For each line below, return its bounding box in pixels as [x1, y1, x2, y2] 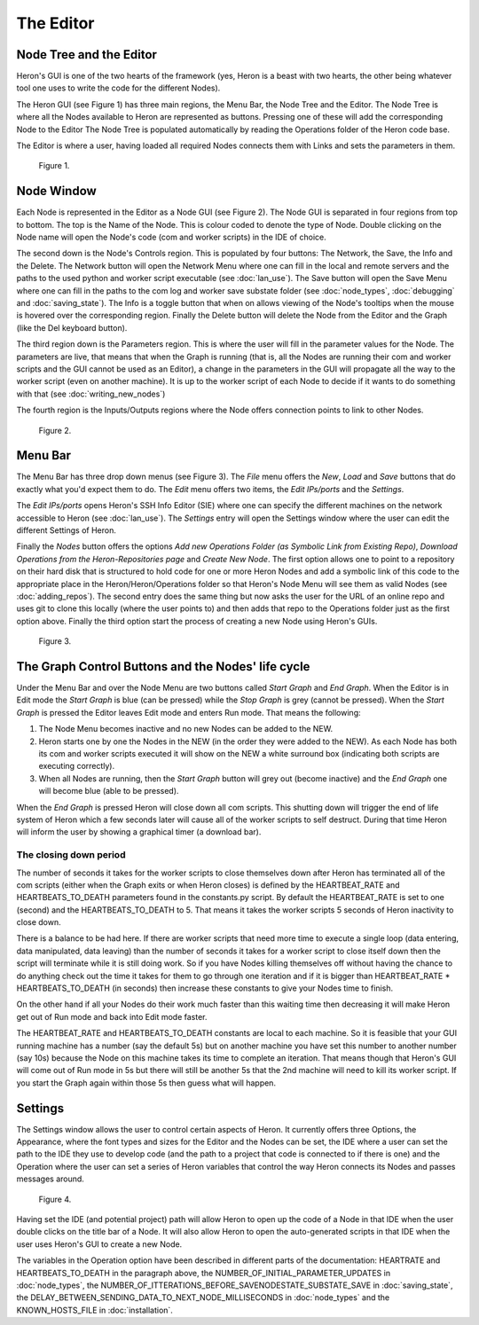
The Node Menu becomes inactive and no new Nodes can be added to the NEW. [38, 724, 333, 734]
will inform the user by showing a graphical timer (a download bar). [16, 827, 262, 837]
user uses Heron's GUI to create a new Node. [16, 1238, 183, 1250]
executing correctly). [38, 761, 115, 772]
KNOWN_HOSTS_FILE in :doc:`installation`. [16, 1305, 173, 1315]
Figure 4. [38, 1194, 72, 1204]
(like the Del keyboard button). [16, 322, 128, 333]
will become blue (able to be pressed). [38, 786, 179, 796]
